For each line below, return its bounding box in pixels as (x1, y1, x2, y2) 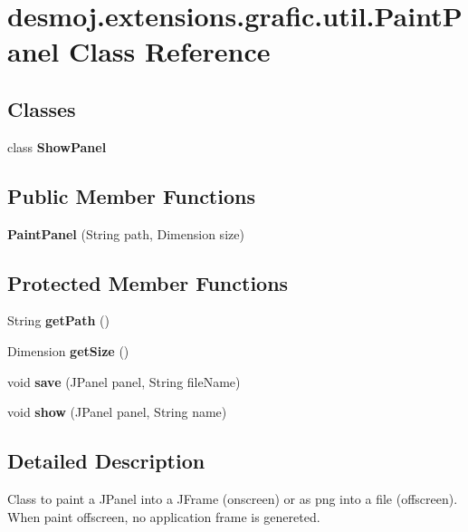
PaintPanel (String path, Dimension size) (7, 224, 244, 243)
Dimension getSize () (7, 341, 129, 360)
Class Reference (68, 33, 271, 70)
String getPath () (7, 311, 110, 330)
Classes (7, 94, 76, 122)
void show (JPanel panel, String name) (7, 402, 227, 421)
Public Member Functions (7, 181, 255, 209)
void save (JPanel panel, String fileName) (7, 372, 241, 391)
